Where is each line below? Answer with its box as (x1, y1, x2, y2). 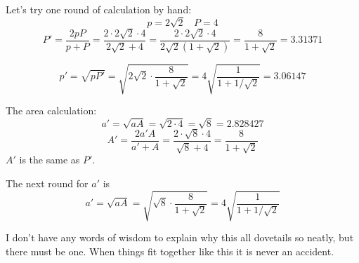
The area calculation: (6, 102, 97, 117)
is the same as (19, 152, 80, 167)
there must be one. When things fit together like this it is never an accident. (6, 243, 334, 258)
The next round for (6, 175, 89, 190)
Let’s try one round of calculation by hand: (6, 2, 192, 16)
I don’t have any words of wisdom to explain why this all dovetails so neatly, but (6, 230, 354, 245)
